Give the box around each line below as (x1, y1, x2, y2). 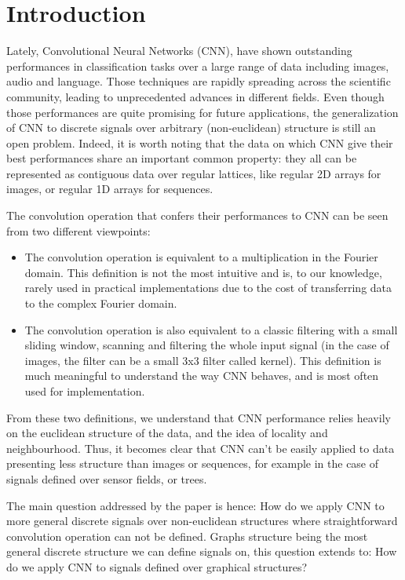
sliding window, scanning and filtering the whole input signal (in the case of (24, 337, 389, 353)
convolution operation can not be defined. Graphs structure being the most (6, 527, 368, 544)
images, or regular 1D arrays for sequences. (6, 181, 213, 197)
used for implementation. (24, 383, 145, 399)
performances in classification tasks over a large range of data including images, (6, 57, 389, 74)
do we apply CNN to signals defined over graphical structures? (6, 558, 308, 575)
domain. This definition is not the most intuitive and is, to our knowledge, (24, 264, 382, 280)
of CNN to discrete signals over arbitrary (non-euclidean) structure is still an (6, 119, 376, 136)
